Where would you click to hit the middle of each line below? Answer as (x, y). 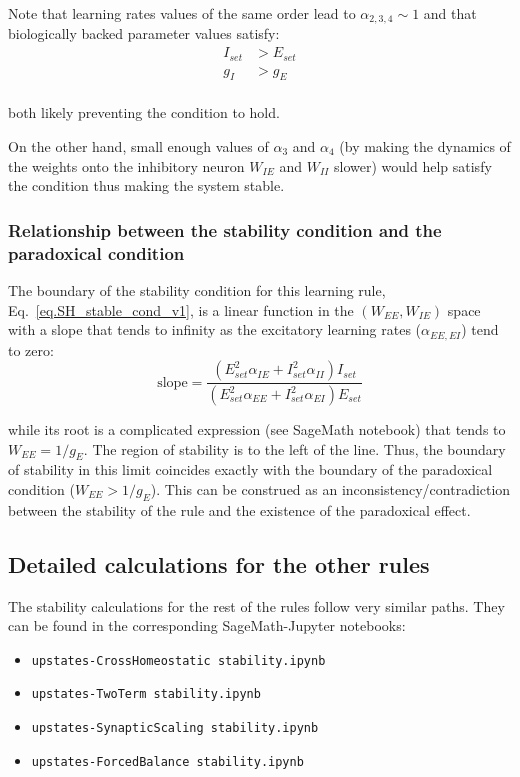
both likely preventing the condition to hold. (144, 112)
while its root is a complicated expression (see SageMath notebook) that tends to (257, 429)
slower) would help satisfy (413, 165)
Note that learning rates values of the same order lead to (182, 13)
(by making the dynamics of (425, 145)
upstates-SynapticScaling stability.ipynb (175, 728)
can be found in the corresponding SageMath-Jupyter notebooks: (207, 625)
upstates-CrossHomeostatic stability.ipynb (178, 660)
